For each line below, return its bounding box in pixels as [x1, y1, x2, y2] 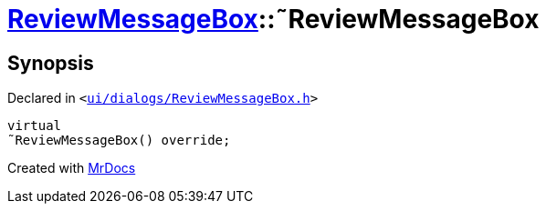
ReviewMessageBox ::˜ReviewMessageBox [7, 4, 540, 35]
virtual [7, 118, 62, 134]
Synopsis [7, 51, 94, 75]
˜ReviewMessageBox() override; [7, 133, 231, 148]
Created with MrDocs [7, 160, 136, 176]
